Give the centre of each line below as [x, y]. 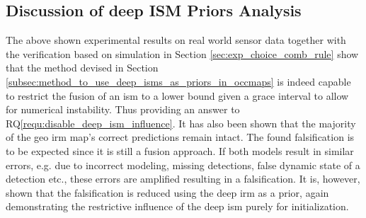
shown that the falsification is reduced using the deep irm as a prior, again [167, 192]
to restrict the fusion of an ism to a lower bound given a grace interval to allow [177, 95]
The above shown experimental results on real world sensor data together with [176, 40]
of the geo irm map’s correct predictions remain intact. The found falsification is [180, 137]
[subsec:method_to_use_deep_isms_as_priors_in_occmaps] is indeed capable [178, 81]
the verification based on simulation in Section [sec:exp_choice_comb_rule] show [182, 53]
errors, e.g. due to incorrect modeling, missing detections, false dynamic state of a [183, 165]
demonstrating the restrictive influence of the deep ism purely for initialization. [177, 206]
